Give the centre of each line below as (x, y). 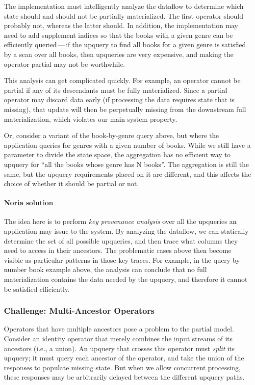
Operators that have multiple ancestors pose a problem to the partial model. (119, 329)
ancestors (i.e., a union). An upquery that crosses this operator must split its (119, 348)
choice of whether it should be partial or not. (72, 183)
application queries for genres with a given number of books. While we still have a (127, 145)
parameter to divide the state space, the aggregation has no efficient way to (117, 154)
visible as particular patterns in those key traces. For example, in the (108, 260)
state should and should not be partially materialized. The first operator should (124, 15)
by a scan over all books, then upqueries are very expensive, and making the (119, 54)
